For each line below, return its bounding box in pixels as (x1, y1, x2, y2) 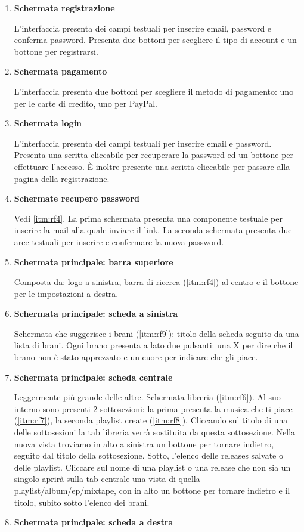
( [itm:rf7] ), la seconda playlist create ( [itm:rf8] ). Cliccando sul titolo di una (14, 414, 288, 426)
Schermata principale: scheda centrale (14, 370, 173, 383)
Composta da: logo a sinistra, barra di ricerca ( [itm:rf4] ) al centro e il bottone (14, 276, 299, 288)
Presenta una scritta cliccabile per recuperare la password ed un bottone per (14, 149, 294, 161)
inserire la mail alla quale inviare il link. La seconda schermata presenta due (14, 224, 292, 236)
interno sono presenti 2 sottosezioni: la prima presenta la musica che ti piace (14, 402, 293, 415)
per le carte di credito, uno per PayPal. (14, 97, 157, 109)
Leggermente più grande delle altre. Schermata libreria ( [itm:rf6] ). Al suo (14, 391, 281, 403)
